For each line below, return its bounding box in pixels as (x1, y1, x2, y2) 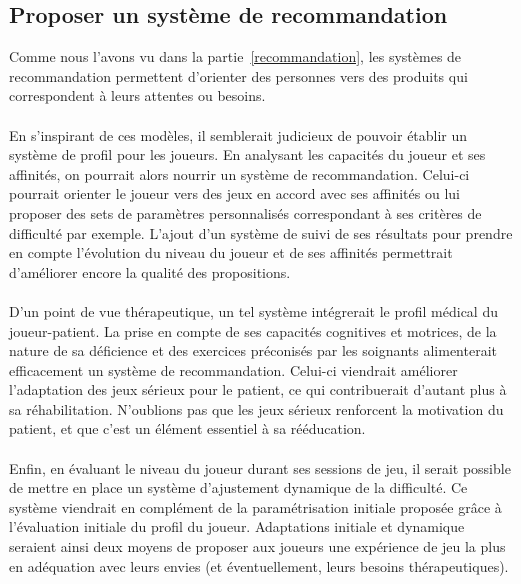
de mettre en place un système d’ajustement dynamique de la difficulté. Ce (9, 477, 468, 498)
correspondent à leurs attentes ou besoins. (9, 85, 266, 106)
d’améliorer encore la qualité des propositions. (9, 261, 291, 282)
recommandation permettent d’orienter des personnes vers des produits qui (9, 65, 468, 86)
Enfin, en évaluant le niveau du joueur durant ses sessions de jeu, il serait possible (9, 457, 511, 478)
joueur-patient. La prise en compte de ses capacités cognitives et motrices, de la (9, 320, 497, 341)
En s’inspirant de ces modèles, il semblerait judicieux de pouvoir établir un (9, 124, 468, 145)
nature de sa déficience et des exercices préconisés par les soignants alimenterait (9, 340, 497, 361)
